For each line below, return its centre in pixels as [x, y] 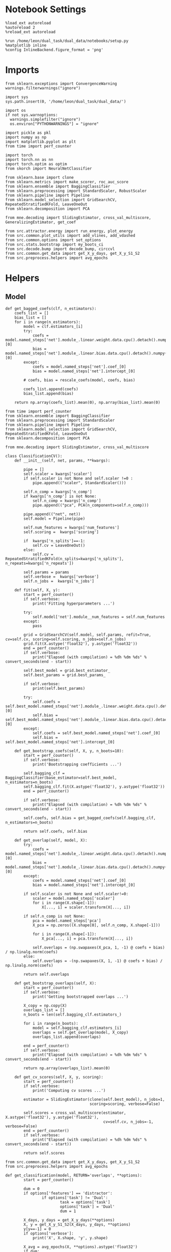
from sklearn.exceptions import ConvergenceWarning [61, 83]
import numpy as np [26, 137]
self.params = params [47, 572]
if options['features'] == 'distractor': [68, 1193]
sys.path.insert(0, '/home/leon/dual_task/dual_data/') [66, 101]
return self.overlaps [47, 974]
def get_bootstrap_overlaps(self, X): [55, 983]
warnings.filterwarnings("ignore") [43, 88]
